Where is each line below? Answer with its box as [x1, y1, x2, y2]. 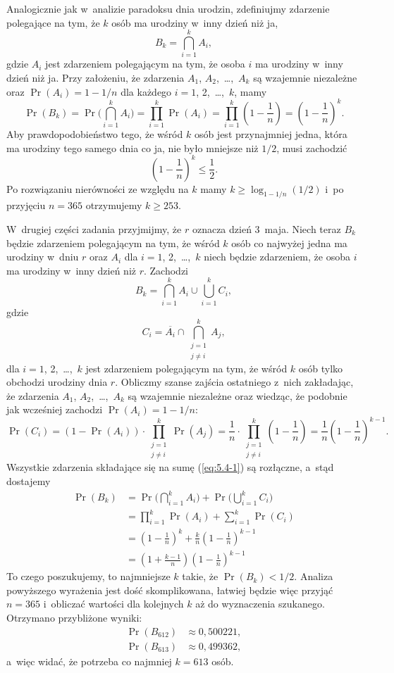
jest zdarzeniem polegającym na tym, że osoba [45, 56, 245, 71]
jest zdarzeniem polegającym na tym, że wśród [85, 360, 288, 375]
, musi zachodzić [276, 140, 347, 155]
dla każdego [121, 84, 172, 99]
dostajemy [6, 473, 51, 488]
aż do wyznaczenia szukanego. [195, 596, 325, 611]
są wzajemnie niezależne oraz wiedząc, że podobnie [128, 388, 347, 403]
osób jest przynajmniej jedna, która [194, 126, 347, 141]
